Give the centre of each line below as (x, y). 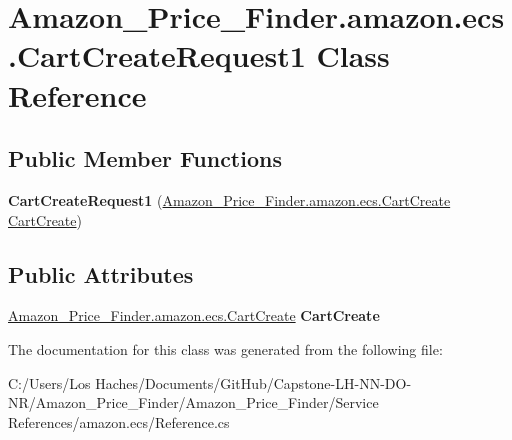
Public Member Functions (145, 158)
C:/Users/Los (49, 382)
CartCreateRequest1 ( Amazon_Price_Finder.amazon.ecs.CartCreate (229, 199)
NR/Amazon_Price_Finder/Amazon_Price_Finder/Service (193, 402)
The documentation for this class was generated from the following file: (225, 348)
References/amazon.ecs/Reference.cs (119, 421)
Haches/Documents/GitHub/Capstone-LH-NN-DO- (253, 382)
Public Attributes (101, 273)
